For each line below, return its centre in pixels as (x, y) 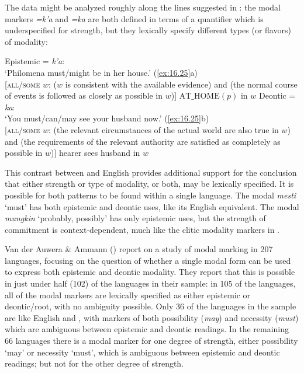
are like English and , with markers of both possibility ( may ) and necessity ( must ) (152, 317)
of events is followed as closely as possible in (84, 95)
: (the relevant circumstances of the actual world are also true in (163, 129)
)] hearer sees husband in (96, 153)
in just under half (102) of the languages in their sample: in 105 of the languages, (150, 283)
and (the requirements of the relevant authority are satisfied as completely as (143, 141)
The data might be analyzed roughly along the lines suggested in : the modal (143, 7)
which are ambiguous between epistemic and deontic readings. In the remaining (147, 329)
